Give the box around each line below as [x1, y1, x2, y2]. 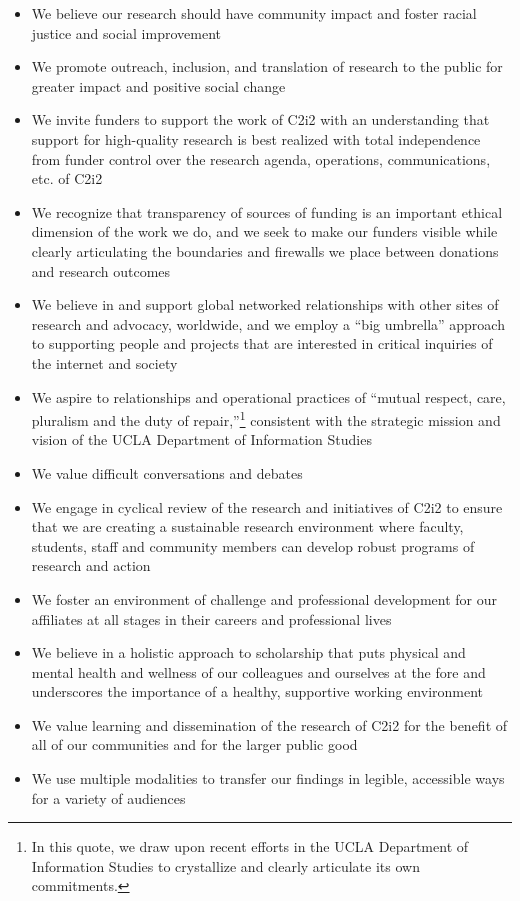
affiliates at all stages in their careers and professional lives [31, 608, 392, 629]
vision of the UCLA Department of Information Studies [31, 429, 372, 450]
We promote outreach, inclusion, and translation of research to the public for [31, 56, 503, 77]
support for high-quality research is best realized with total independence [31, 128, 481, 149]
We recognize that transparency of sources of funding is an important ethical [31, 201, 503, 222]
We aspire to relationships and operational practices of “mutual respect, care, [31, 386, 506, 407]
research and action [31, 555, 151, 576]
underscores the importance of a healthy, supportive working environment [31, 681, 484, 702]
